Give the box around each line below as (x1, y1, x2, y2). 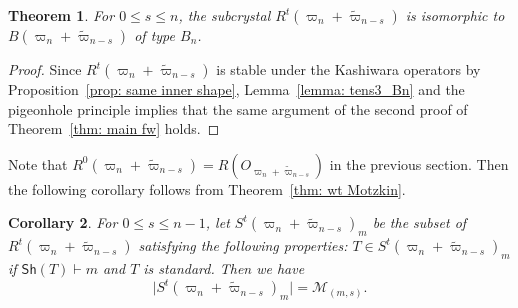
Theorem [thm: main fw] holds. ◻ (8, 118, 220, 139)
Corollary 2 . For (8, 212, 118, 233)
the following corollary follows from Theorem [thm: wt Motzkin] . (8, 178, 406, 199)
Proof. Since (8, 59, 82, 79)
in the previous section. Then (329, 153, 509, 174)
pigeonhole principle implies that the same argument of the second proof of (8, 98, 468, 119)
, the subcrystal (178, 5, 271, 25)
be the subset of (372, 212, 467, 233)
